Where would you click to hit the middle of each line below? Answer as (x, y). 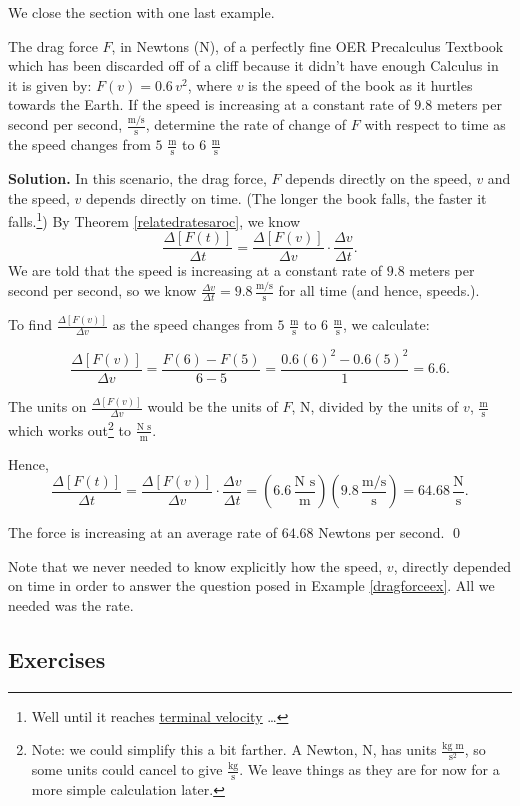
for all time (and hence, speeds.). (379, 290)
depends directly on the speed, (378, 177)
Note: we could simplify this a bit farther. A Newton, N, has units (234, 749)
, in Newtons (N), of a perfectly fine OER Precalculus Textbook (307, 45)
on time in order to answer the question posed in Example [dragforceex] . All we (251, 585)
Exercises (57, 658)
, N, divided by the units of (375, 406)
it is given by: (50, 84)
